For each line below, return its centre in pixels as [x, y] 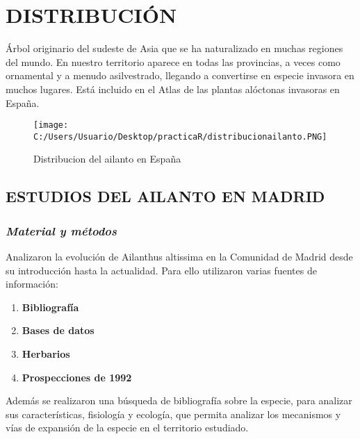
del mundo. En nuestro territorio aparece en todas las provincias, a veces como [173, 61]
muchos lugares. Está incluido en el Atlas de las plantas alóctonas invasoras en [173, 89]
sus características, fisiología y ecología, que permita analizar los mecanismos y [173, 414]
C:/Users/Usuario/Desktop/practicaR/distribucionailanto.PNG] [180, 136]
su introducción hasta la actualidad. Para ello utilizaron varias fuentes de [161, 270]
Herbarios [46, 353]
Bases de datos [58, 330]
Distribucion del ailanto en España [107, 159]
